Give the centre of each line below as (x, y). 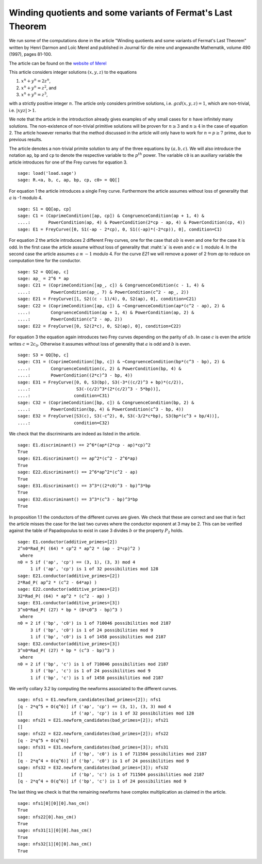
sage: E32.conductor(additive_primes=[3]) (69, 644)
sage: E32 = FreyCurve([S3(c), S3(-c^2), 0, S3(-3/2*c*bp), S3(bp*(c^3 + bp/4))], (119, 416)
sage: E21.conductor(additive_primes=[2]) (69, 576)
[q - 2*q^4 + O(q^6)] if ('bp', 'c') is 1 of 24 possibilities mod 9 (102, 781)
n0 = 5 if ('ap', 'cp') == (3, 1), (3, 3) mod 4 (76, 562)
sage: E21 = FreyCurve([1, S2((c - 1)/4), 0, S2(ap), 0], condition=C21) (107, 299)
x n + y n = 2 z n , (36, 81)
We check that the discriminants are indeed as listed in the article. (75, 434)
